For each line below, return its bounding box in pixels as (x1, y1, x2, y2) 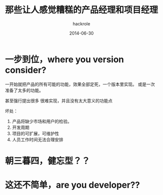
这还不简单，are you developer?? (5, 179, 140, 191)
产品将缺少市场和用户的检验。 (12, 118, 72, 124)
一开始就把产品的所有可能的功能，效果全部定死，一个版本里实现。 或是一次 (5, 81, 155, 87)
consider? (5, 64, 47, 75)
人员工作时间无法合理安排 (12, 137, 64, 142)
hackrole (72, 20, 91, 27)
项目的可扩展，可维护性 (12, 130, 59, 136)
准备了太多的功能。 (5, 87, 44, 93)
